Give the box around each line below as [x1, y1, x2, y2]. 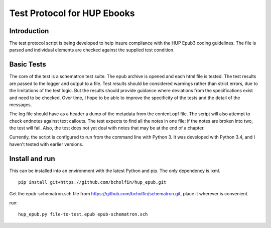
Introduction [9, 27, 49, 35]
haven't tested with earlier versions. [9, 141, 84, 147]
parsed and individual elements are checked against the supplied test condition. [9, 47, 175, 53]
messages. [9, 101, 32, 108]
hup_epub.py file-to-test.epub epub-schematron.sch [18, 211, 148, 217]
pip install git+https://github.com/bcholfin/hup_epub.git [18, 179, 167, 185]
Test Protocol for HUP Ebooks [9, 8, 135, 19]
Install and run [9, 154, 55, 163]
